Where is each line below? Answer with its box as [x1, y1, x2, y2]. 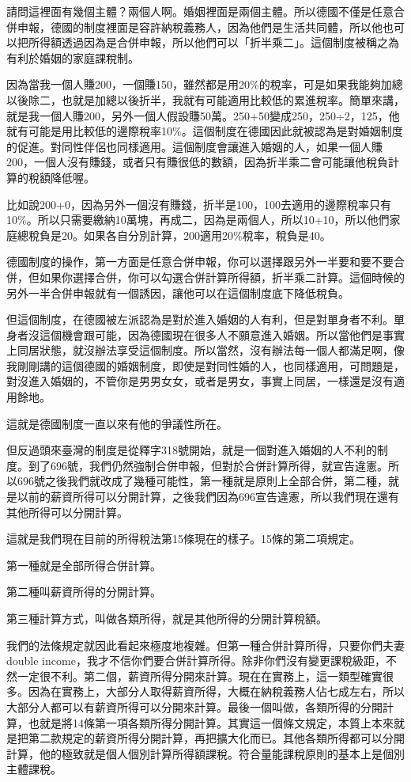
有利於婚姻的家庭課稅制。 [6, 49, 139, 66]
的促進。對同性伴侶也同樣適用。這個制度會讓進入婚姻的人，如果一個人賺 [6, 138, 383, 154]
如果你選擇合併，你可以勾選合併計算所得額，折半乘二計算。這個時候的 [39, 268, 405, 285]
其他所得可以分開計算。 [6, 503, 128, 520]
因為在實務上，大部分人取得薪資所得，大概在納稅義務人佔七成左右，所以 [28, 683, 405, 700]
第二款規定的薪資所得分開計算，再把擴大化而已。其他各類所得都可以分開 [28, 730, 405, 746]
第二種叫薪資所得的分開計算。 [6, 583, 161, 600]
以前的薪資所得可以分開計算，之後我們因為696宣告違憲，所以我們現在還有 [17, 488, 399, 505]
